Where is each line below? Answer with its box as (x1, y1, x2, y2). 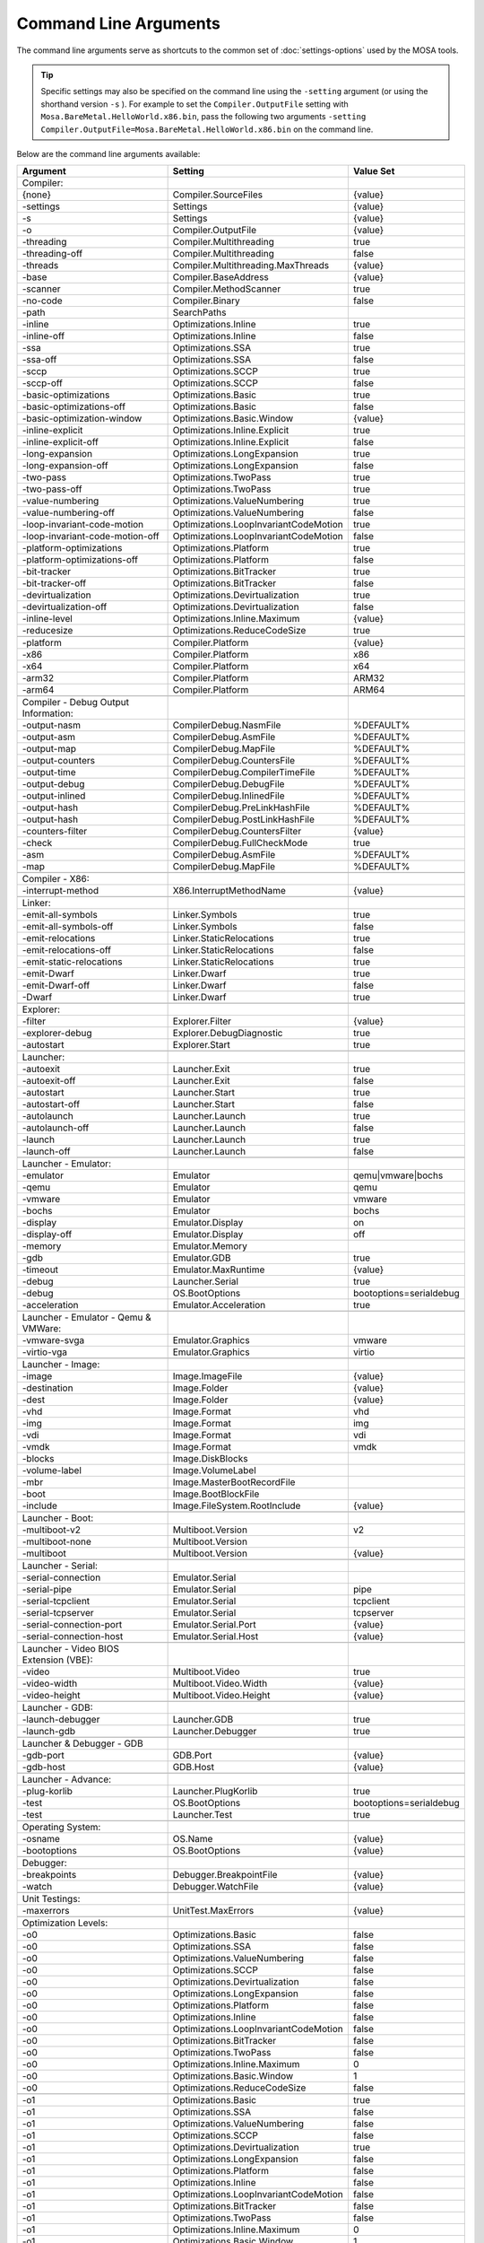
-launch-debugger (22, 1714, 100, 1726)
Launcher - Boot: (22, 1512, 94, 1524)
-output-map (22, 743, 76, 755)
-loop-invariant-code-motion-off (22, 530, 160, 543)
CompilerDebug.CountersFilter (172, 825, 302, 838)
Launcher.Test (172, 1809, 233, 1821)
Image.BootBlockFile (172, 1488, 260, 1500)
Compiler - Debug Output (22, 696, 130, 709)
